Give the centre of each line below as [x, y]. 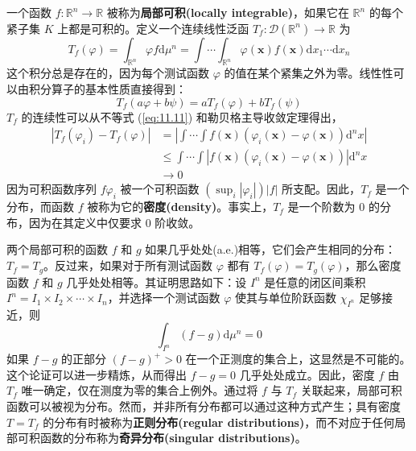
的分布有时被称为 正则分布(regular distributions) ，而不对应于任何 [219, 422]
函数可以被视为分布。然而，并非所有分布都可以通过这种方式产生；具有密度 [204, 406]
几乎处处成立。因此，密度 [307, 374]
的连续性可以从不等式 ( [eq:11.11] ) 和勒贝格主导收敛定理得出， [182, 116]
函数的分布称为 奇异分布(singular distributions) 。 [173, 438]
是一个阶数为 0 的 [334, 207]
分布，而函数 [40, 207]
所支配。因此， [321, 189]
